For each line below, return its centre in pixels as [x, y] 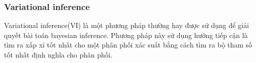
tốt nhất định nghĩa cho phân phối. [58, 54]
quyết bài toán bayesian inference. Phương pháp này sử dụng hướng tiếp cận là [126, 35]
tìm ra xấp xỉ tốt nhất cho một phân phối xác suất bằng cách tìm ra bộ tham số [128, 45]
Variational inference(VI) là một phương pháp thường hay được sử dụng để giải [126, 25]
